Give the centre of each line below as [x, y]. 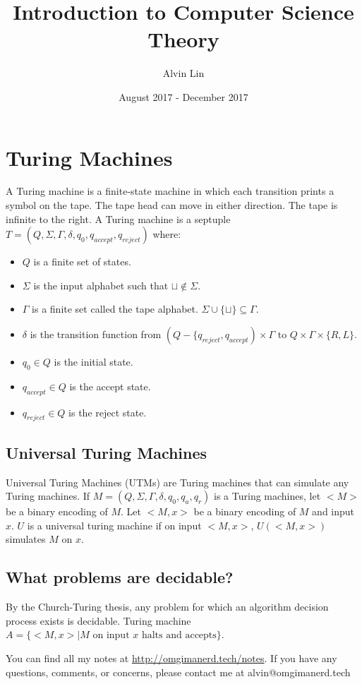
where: [167, 234]
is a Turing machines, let [267, 496]
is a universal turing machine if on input [114, 525]
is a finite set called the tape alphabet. [115, 309]
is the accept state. [110, 386]
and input [333, 511]
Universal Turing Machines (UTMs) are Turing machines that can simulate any [177, 482]
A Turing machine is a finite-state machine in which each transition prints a [170, 191]
